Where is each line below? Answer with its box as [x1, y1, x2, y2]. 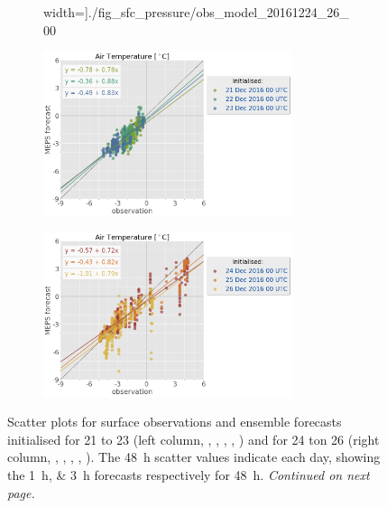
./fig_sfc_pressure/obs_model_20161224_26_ [88, 3, 349, 21]
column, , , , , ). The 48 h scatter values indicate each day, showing [7, 447, 381, 466]
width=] [43, 3, 88, 21]
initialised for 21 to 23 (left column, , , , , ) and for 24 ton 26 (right [7, 429, 380, 448]
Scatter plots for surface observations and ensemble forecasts [7, 412, 342, 431]
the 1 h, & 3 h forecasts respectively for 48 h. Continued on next [7, 465, 370, 484]
